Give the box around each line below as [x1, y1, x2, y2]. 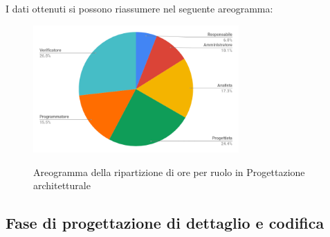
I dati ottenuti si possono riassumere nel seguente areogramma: [6, 1, 273, 15]
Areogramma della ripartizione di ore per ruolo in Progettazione [33, 164, 305, 179]
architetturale [33, 178, 91, 193]
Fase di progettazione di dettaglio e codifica [6, 212, 324, 234]
